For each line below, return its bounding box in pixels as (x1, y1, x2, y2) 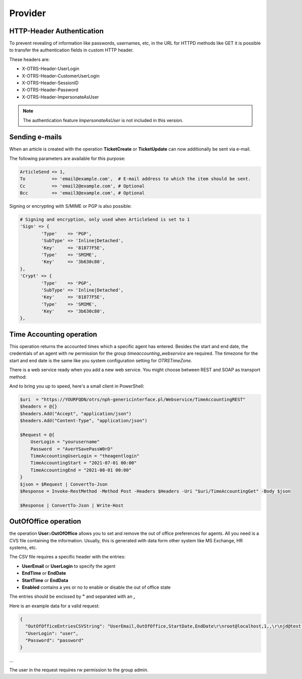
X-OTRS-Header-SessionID (22, 80, 79, 86)
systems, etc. (9, 545, 37, 551)
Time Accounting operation (9, 330, 98, 338)
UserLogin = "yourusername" (30, 439, 100, 445)
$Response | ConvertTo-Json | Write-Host (20, 502, 124, 508)
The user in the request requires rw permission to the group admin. (9, 666, 148, 673)
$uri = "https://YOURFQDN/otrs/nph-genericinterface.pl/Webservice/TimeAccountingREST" (20, 397, 246, 402)
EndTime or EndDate (22, 570, 66, 576)
